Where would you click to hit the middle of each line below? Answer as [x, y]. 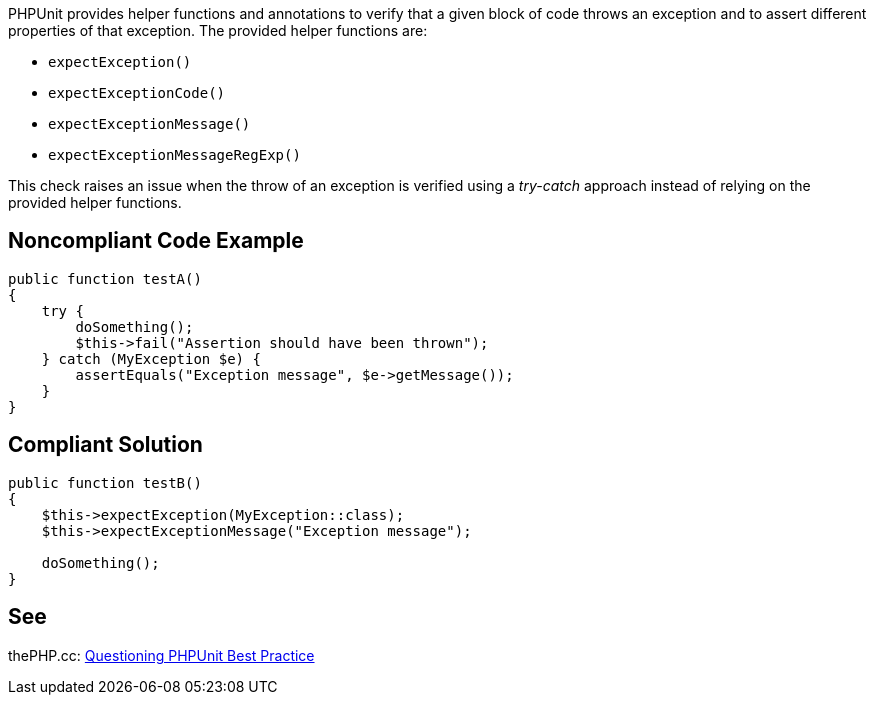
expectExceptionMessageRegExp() [174, 155]
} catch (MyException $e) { [151, 358]
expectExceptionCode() [137, 93]
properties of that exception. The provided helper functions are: [218, 30]
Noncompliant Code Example [156, 241]
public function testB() [105, 482]
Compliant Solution [105, 445]
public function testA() [105, 278]
